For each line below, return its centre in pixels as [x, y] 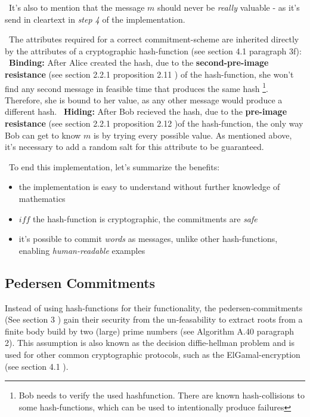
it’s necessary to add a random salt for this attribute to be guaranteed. [134, 147]
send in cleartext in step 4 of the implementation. [95, 19]
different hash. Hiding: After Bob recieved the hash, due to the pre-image [146, 111]
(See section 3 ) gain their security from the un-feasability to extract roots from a [154, 319]
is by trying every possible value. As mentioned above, [193, 135]
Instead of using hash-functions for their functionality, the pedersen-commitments [154, 307]
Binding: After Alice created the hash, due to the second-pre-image [139, 62]
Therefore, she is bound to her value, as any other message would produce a [144, 99]
